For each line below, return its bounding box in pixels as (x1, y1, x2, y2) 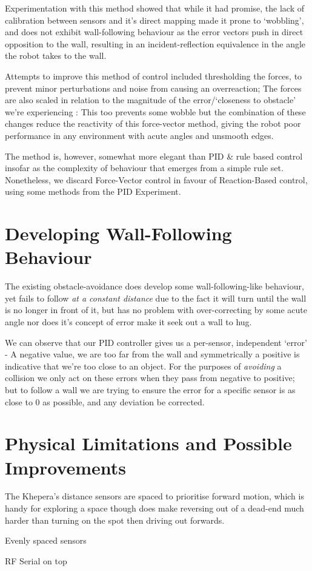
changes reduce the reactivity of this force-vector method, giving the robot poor (5, 117, 301, 130)
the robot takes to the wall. (5, 49, 107, 62)
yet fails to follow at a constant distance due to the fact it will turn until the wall (5, 291, 307, 304)
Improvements (5, 454, 127, 479)
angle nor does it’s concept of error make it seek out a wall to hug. (5, 316, 252, 328)
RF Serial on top (5, 554, 67, 567)
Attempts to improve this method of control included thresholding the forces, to (5, 69, 302, 82)
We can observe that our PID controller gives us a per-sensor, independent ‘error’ (5, 336, 307, 348)
